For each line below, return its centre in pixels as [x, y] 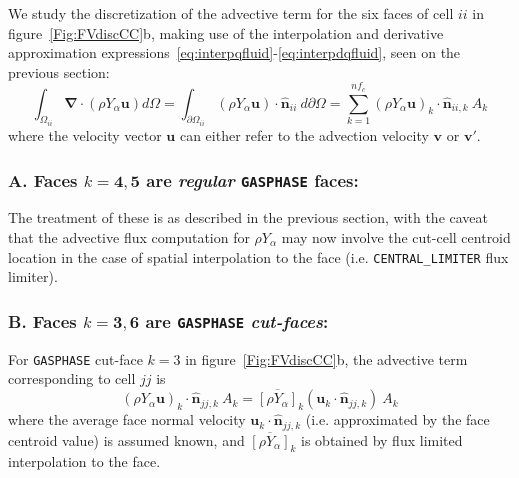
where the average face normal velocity [127, 419]
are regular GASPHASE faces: [252, 179]
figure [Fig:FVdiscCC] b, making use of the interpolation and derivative [226, 32]
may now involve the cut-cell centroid [396, 236]
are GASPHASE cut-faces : [237, 320]
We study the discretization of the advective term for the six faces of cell [231, 13]
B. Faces [42, 320]
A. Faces [43, 179]
